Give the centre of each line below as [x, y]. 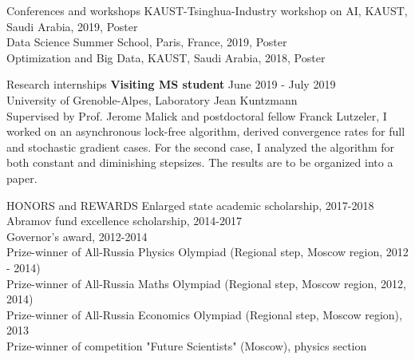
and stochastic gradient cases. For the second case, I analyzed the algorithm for [201, 146]
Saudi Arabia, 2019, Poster [72, 26]
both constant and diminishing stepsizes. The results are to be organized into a [200, 162]
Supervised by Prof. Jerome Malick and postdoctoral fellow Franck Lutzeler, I [197, 115]
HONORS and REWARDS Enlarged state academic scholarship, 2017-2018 [190, 205]
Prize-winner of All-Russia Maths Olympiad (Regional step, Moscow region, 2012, [206, 283]
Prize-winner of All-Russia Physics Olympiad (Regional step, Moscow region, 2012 [207, 252]
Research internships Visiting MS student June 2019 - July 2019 [171, 84]
